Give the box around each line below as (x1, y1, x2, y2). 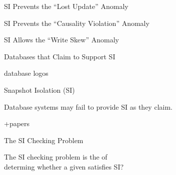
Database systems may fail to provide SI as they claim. (4, 101, 172, 112)
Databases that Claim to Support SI (4, 51, 115, 61)
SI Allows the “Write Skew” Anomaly (4, 34, 119, 45)
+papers (4, 118, 30, 129)
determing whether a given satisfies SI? (4, 161, 124, 172)
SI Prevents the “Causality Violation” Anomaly (4, 17, 149, 28)
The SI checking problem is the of (4, 152, 107, 162)
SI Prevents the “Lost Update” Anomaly (4, 1, 128, 11)
